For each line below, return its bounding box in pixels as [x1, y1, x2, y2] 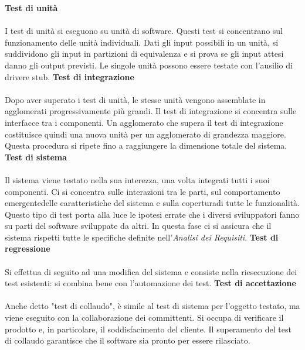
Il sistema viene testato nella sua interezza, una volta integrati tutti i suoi [5, 173, 270, 186]
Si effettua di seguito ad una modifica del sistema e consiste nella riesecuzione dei [5, 265, 297, 277]
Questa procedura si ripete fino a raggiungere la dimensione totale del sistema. [5, 139, 287, 152]
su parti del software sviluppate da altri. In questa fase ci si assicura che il [5, 219, 272, 232]
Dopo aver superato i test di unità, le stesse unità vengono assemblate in [5, 93, 266, 105]
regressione [5, 242, 50, 255]
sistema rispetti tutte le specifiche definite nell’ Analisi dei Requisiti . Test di [5, 231, 279, 243]
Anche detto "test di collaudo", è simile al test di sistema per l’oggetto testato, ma [5, 300, 300, 312]
